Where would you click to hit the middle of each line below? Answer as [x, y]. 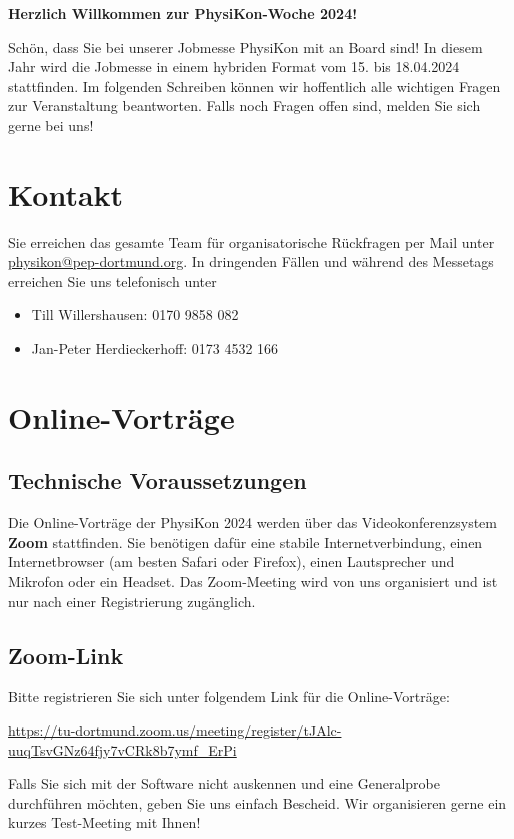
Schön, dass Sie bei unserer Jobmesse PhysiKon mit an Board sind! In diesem [245, 46]
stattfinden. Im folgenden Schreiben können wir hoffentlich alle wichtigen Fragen [254, 85]
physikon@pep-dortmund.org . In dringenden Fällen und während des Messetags [251, 261]
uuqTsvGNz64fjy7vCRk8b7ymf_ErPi [122, 749]
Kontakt [66, 193]
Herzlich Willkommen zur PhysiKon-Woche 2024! [183, 13]
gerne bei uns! [51, 124]
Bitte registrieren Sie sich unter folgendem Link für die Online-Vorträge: [229, 696]
